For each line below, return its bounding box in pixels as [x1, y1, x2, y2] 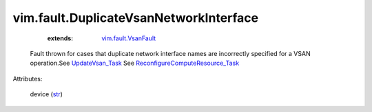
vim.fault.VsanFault [101, 34, 156, 42]
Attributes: [12, 74, 43, 83]
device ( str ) [30, 90, 63, 98]
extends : [47, 34, 74, 42]
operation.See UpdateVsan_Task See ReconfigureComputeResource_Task [30, 59, 240, 68]
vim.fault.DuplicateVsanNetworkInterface [12, 10, 259, 25]
